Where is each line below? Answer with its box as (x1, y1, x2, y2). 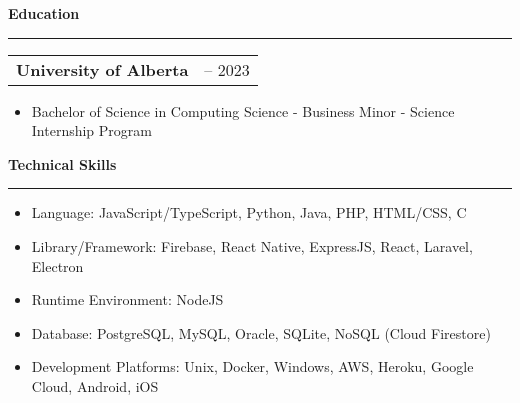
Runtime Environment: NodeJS (31, 289, 224, 310)
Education (8, 3, 80, 23)
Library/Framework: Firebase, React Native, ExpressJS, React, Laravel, (31, 235, 473, 256)
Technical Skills (8, 153, 117, 174)
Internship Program (31, 120, 152, 141)
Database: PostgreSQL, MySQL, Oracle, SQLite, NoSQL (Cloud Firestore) (31, 322, 491, 343)
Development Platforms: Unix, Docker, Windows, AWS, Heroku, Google (31, 356, 474, 377)
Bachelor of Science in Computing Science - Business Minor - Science (31, 100, 455, 121)
